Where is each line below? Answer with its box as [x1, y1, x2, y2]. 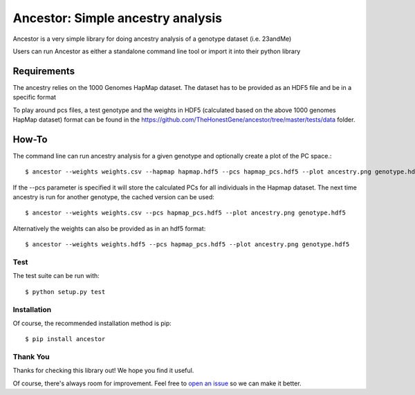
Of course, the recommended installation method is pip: [12, 319, 172, 327]
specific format [12, 93, 57, 102]
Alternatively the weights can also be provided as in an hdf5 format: [12, 224, 206, 232]
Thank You [12, 352, 50, 362]
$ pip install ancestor [25, 336, 106, 343]
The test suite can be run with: [12, 272, 100, 280]
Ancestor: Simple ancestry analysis [12, 10, 223, 26]
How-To [12, 134, 48, 145]
